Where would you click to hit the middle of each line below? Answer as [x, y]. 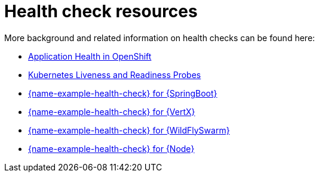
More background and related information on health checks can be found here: [160, 38]
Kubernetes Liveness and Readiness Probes [115, 74]
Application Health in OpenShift [90, 56]
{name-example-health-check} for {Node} [111, 148]
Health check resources [101, 11]
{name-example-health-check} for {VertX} [112, 111]
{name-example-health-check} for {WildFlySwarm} [129, 130]
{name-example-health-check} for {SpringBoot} [123, 93]
